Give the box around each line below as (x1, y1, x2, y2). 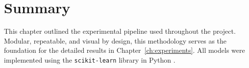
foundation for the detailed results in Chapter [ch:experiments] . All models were (4, 45, 245, 55)
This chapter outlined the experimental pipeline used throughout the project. (4, 26, 236, 36)
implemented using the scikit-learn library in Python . (4, 54, 175, 65)
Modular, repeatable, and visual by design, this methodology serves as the (4, 35, 227, 45)
